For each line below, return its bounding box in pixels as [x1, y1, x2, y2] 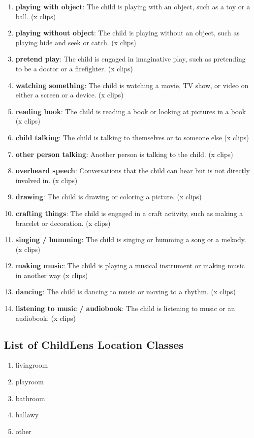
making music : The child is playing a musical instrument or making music [15, 260, 245, 271]
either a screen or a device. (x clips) [15, 90, 124, 100]
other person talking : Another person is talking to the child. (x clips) [15, 149, 233, 159]
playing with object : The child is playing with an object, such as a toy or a [15, 1, 250, 11]
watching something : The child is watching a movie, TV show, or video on [15, 80, 249, 90]
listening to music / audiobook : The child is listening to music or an [15, 303, 235, 313]
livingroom [15, 360, 48, 370]
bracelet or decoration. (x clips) [15, 218, 111, 228]
